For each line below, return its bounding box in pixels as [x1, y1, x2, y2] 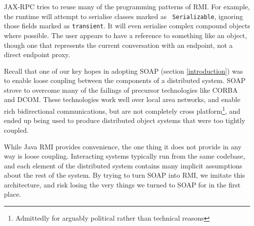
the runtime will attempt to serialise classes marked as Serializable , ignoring [4, 11, 243, 21]
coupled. [4, 124, 29, 135]
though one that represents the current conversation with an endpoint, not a [4, 40, 233, 50]
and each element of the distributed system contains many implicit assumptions [4, 160, 242, 170]
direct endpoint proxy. [4, 49, 70, 60]
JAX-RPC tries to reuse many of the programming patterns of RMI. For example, [4, 1, 250, 11]
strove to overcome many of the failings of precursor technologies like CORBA [4, 84, 238, 95]
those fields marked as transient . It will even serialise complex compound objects [4, 21, 250, 31]
